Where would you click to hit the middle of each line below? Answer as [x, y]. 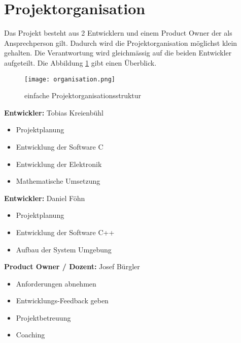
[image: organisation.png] [70, 79]
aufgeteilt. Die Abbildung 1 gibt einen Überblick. [80, 62]
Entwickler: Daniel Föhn [45, 198]
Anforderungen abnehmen [56, 283]
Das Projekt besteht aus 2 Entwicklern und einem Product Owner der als [118, 33]
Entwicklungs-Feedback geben [62, 301]
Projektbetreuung [43, 317]
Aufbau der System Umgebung [64, 249]
